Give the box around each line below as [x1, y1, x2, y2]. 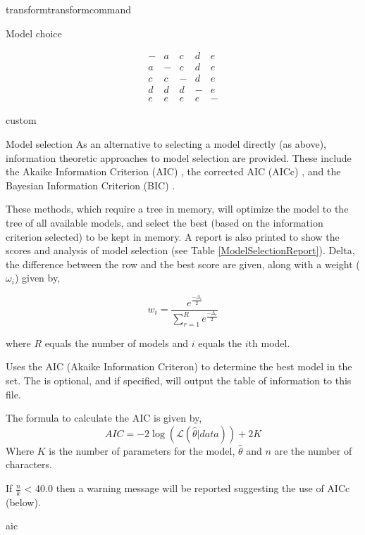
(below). [6, 494, 41, 509]
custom [6, 113, 37, 127]
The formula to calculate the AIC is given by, [6, 410, 202, 425]
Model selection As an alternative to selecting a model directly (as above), [6, 136, 326, 151]
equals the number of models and [44, 335, 188, 350]
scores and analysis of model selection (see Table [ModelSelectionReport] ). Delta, [6, 243, 355, 258]
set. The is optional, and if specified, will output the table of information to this [6, 373, 352, 388]
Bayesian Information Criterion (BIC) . [6, 177, 175, 192]
